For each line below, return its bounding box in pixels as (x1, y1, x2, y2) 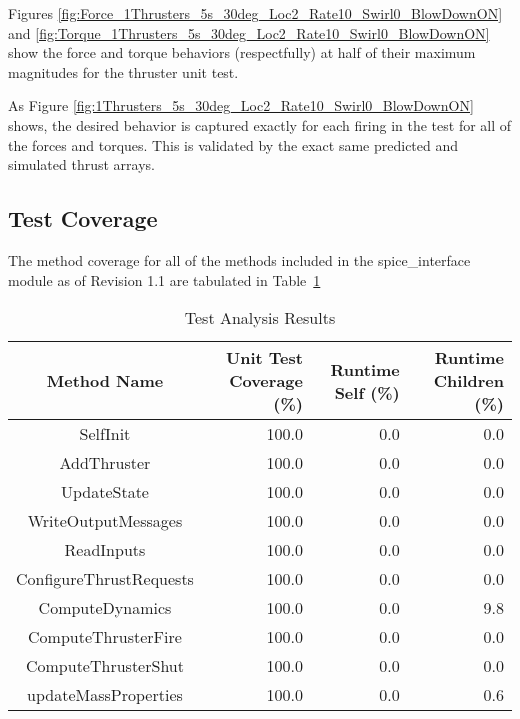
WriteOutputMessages (27, 509, 183, 533)
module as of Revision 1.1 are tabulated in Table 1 (8, 269, 321, 290)
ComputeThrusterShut (25, 654, 184, 678)
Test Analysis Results (184, 306, 336, 330)
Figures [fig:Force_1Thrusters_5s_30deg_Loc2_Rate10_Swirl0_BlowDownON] (8, 3, 503, 23)
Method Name (46, 369, 164, 393)
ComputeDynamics (38, 596, 172, 620)
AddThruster (59, 451, 151, 475)
